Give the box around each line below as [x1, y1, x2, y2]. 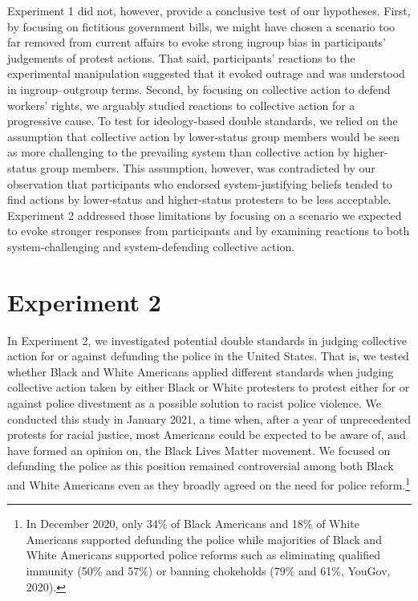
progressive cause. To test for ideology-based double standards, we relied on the [7, 112, 398, 129]
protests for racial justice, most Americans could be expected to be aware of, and [7, 426, 406, 443]
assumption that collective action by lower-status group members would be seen [7, 128, 400, 144]
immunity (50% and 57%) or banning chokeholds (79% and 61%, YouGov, [26, 562, 391, 579]
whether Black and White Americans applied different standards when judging [7, 363, 394, 380]
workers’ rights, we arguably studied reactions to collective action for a [7, 96, 355, 113]
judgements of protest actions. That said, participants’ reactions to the [7, 49, 355, 66]
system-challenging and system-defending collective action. [7, 238, 295, 254]
